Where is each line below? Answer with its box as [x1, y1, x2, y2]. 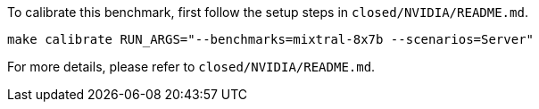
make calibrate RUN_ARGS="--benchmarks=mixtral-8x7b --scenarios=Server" [7, 32, 535, 46]
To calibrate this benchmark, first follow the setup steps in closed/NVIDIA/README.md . [7, 4, 528, 20]
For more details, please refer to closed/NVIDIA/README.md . [7, 59, 376, 74]
